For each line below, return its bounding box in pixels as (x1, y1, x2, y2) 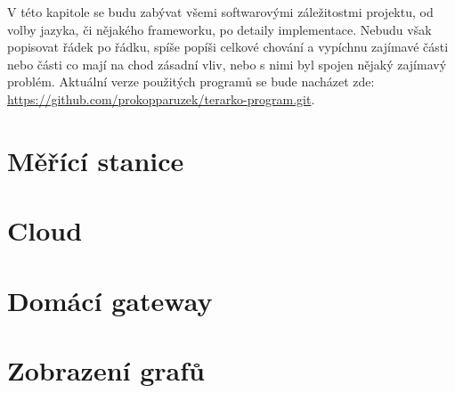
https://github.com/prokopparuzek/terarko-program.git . (7, 89, 315, 108)
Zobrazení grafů (7, 351, 205, 388)
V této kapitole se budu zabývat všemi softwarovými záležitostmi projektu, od (7, 3, 434, 20)
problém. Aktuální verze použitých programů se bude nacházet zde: (7, 72, 375, 91)
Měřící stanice (7, 142, 184, 178)
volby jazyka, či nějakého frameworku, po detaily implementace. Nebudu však (7, 20, 432, 38)
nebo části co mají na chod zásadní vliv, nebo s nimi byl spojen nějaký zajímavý (7, 54, 447, 73)
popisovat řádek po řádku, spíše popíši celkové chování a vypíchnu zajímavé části (7, 37, 449, 56)
